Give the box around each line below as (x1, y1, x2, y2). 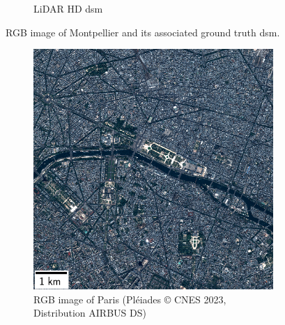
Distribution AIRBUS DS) (33, 305, 146, 320)
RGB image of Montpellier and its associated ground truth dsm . (6, 24, 280, 39)
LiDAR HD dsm (33, 1, 103, 15)
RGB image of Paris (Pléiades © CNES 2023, (33, 291, 226, 306)
